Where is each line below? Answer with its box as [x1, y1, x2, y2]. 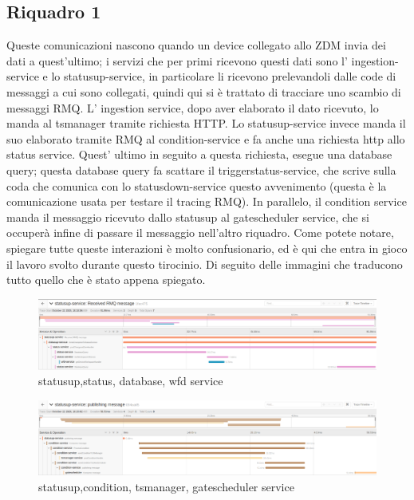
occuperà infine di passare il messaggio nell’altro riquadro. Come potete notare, [6, 224, 394, 241]
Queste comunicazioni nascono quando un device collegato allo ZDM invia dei [6, 37, 386, 53]
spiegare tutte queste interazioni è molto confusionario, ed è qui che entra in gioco [6, 239, 408, 256]
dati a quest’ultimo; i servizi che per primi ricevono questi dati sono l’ [6, 52, 348, 69]
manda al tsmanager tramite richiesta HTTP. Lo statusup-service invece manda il [6, 115, 406, 132]
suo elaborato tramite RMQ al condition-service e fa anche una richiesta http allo [6, 130, 405, 147]
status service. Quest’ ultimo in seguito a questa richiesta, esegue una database [6, 146, 392, 163]
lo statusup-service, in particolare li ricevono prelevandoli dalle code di [51, 68, 396, 85]
